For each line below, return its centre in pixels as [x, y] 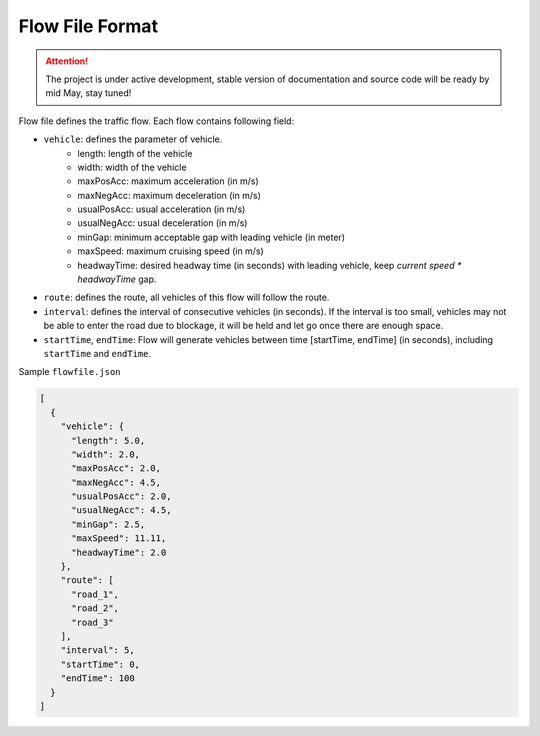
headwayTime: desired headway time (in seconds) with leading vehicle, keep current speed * [269, 265]
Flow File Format [88, 26]
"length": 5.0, [108, 440]
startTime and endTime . [97, 353]
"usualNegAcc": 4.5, [121, 510]
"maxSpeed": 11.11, [119, 538]
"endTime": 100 [97, 678]
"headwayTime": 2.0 [119, 552]
